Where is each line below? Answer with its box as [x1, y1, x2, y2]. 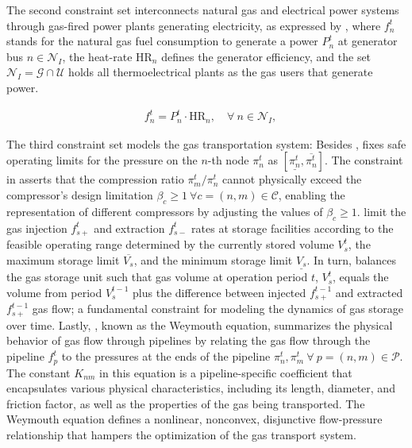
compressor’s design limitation [6, 187, 153, 203]
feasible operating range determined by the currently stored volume [6, 236, 334, 253]
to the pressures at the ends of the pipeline [61, 348, 271, 365]
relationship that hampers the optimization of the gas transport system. [6, 426, 356, 442]
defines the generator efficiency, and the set [161, 48, 372, 64]
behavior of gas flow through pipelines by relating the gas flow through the [6, 332, 371, 349]
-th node [207, 152, 249, 168]
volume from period [6, 284, 102, 300]
